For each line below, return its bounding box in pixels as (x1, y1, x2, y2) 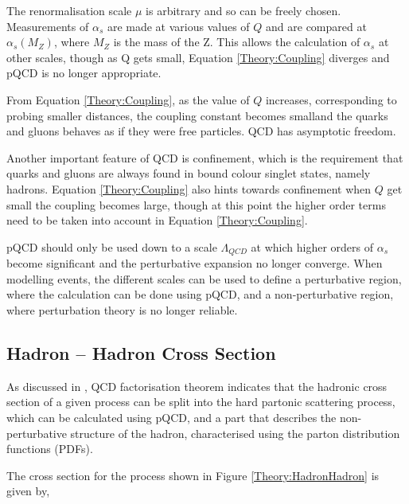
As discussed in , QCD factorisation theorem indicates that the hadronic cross (6, 377, 388, 394)
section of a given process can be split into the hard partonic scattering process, (6, 393, 395, 410)
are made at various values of (107, 18, 250, 34)
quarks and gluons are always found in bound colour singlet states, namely (6, 165, 371, 182)
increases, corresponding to (265, 91, 397, 107)
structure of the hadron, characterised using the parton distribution (70, 424, 400, 441)
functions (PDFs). (6, 440, 93, 457)
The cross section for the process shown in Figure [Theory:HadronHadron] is (6, 467, 380, 483)
